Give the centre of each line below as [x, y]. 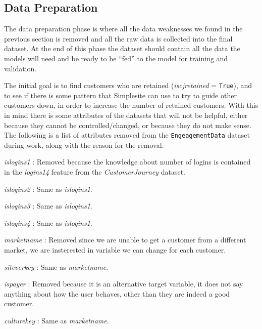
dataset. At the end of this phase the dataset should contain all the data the [122, 48]
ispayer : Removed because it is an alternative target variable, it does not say [124, 284]
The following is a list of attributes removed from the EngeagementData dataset [127, 135]
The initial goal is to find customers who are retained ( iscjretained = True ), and [128, 85]
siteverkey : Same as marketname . [56, 266]
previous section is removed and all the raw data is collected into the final [118, 38]
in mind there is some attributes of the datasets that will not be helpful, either [126, 115]
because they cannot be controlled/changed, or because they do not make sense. [128, 125]
